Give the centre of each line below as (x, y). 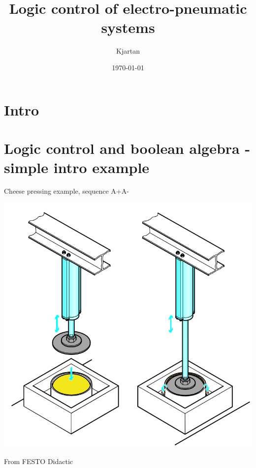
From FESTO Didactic (39, 461)
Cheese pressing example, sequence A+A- (66, 191)
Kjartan (128, 51)
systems (128, 27)
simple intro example (77, 167)
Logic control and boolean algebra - (127, 148)
